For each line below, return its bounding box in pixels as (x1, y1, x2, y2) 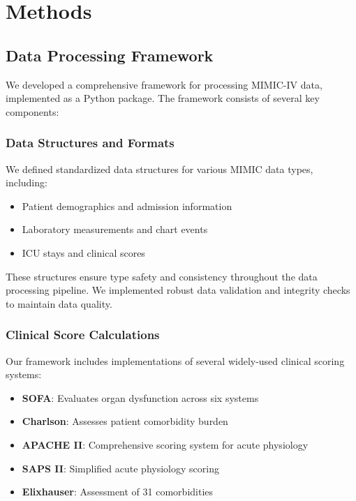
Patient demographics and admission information (22, 198, 232, 213)
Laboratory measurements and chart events (22, 222, 208, 237)
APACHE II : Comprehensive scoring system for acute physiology (22, 437, 309, 451)
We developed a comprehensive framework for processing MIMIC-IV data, (6, 77, 322, 91)
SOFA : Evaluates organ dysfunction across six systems (22, 390, 259, 405)
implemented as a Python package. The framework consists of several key (6, 91, 320, 105)
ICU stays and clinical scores (22, 245, 145, 260)
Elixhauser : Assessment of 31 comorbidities (22, 484, 214, 499)
